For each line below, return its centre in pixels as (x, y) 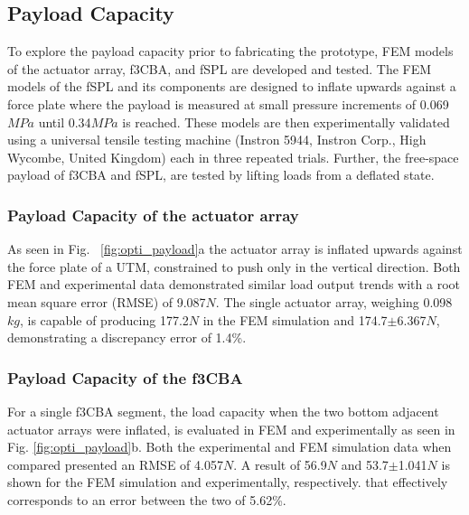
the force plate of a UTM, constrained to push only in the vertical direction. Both (234, 266)
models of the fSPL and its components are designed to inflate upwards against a (232, 86)
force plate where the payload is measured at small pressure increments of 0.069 (228, 103)
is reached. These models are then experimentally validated (286, 122)
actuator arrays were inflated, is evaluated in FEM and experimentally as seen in (231, 429)
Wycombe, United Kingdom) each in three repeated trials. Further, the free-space (233, 157)
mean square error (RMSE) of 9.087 (107, 301)
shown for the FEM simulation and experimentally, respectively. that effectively (228, 482)
